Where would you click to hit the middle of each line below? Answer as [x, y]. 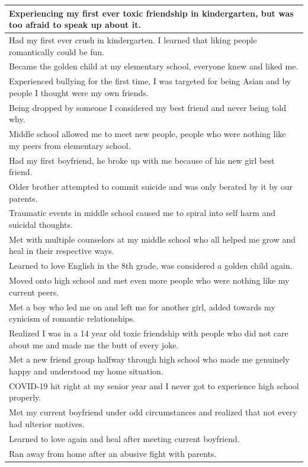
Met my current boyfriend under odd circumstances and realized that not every [153, 412]
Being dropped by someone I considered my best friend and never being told [148, 107]
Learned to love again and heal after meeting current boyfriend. [124, 438]
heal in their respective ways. [62, 251]
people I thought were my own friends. [79, 92]
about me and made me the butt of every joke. [94, 344]
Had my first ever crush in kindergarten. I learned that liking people [133, 39]
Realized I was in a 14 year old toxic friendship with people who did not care [149, 333]
